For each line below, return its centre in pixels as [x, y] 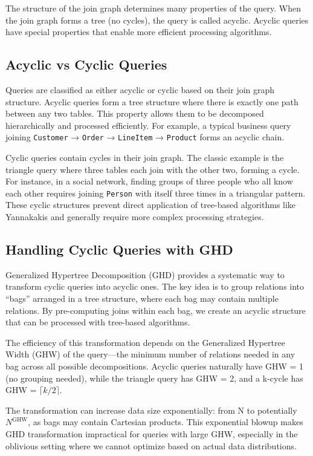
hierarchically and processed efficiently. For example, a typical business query [148, 125]
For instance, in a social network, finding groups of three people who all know [149, 181]
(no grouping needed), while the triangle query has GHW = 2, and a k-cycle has [154, 378]
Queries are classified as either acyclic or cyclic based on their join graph [140, 89]
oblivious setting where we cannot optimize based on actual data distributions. [151, 445]
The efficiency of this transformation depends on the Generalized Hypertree [145, 342]
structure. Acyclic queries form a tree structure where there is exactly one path [152, 101]
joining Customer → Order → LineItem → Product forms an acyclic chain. [145, 137]
